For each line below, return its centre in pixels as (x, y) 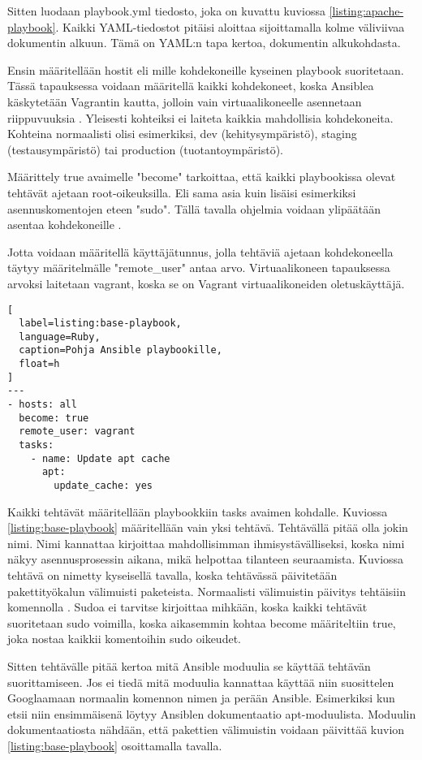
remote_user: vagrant (77, 432)
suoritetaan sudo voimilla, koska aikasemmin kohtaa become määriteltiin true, (202, 622)
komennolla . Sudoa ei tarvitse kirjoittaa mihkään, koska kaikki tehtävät (187, 607)
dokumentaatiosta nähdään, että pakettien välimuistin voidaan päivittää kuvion (206, 730)
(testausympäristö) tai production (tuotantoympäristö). (145, 149)
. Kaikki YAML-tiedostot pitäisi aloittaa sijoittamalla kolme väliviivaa (230, 26)
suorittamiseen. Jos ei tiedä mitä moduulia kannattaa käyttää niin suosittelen (201, 682)
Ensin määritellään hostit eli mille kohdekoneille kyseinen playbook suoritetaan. (206, 69)
